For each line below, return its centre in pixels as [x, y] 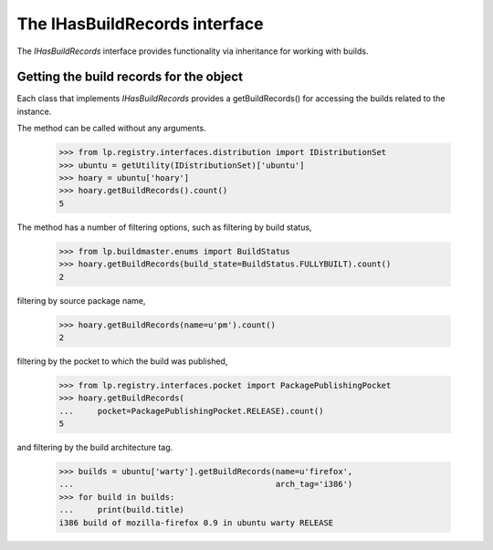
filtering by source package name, [81, 300]
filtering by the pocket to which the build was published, [122, 361]
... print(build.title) [121, 510]
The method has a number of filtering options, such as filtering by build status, [164, 227]
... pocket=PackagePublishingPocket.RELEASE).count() [191, 411]
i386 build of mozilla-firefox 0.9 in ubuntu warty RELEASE [196, 523]
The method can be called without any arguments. [111, 129]
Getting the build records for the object [130, 77]
